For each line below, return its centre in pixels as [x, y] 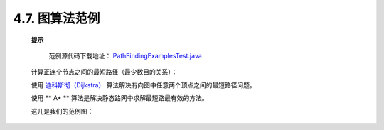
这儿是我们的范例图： [62, 111]
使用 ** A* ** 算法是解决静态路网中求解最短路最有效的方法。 [120, 98]
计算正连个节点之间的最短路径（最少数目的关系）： [104, 72]
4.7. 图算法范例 [57, 18]
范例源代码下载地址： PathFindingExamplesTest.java [125, 55]
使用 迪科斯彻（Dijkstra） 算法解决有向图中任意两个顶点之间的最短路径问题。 [143, 85]
